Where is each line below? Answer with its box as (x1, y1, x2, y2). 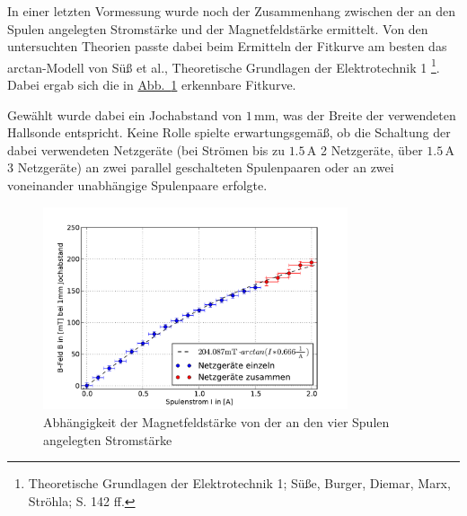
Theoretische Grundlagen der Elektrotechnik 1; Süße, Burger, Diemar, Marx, (28, 474, 451, 493)
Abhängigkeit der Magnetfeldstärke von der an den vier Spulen (43, 413, 390, 432)
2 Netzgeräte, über (321, 140, 423, 159)
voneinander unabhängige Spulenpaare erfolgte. (7, 176, 268, 194)
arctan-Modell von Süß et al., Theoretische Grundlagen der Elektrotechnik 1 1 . (7, 55, 440, 76)
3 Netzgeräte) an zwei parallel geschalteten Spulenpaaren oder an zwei (7, 158, 394, 177)
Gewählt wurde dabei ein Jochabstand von (7, 105, 242, 124)
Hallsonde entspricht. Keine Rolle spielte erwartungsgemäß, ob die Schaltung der (7, 123, 451, 142)
